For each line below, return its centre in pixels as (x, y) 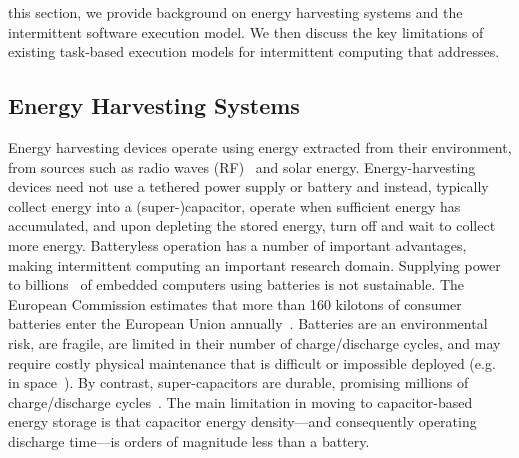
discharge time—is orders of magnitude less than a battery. (189, 440)
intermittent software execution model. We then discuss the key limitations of (246, 31)
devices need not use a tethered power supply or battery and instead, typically (248, 186)
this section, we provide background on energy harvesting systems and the (235, 12)
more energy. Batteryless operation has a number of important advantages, (237, 244)
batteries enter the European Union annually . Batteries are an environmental (248, 323)
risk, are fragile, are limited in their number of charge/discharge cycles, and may (254, 342)
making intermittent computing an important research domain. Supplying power (254, 264)
